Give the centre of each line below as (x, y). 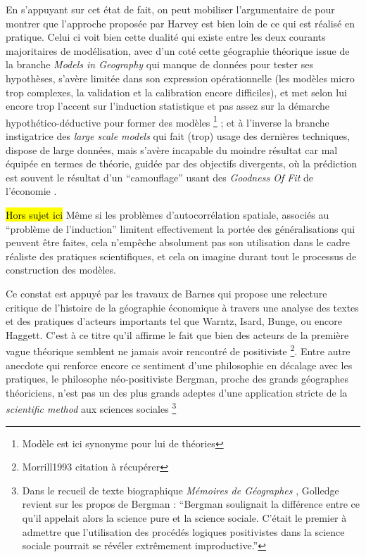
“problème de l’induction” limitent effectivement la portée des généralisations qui (181, 228)
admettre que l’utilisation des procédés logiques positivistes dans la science (183, 531)
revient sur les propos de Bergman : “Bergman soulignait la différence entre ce (191, 504)
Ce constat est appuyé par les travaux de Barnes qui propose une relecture (166, 293)
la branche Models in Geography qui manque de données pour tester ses (159, 64)
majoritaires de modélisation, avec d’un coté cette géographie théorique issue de (178, 50)
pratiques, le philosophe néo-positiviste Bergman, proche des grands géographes (177, 379)
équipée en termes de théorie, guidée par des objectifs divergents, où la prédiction (182, 164)
